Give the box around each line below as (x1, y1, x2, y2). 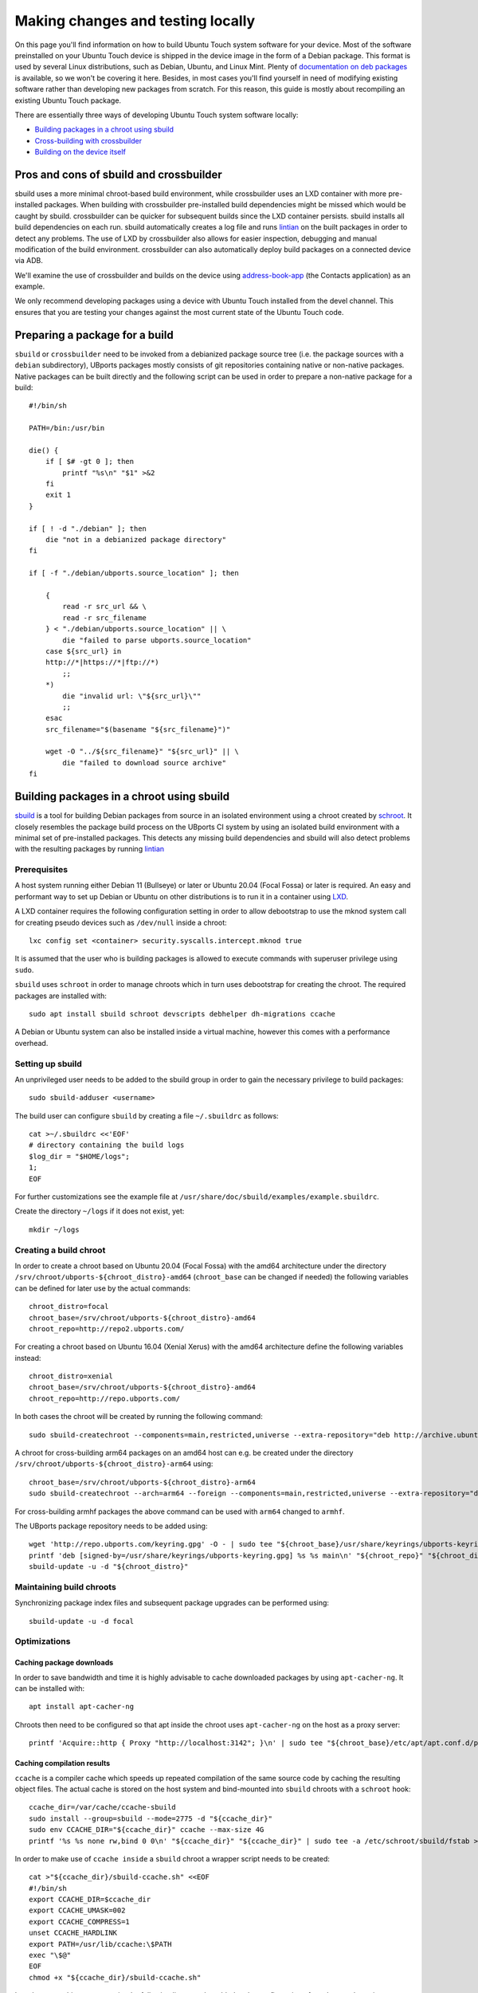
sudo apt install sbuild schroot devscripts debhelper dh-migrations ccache (29, 1009, 336, 1018)
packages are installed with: (14, 991, 107, 1000)
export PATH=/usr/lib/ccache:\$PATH (29, 1940, 172, 1948)
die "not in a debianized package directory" (45, 535, 227, 544)
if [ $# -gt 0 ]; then (45, 457, 135, 466)
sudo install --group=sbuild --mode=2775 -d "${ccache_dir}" (29, 1814, 272, 1823)
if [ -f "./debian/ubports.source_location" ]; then (29, 568, 239, 578)
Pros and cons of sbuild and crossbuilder (14, 167, 222, 181)
